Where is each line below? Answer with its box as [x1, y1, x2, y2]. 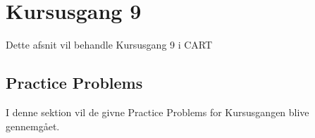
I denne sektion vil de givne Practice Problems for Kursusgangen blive [6, 104, 309, 119]
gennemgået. [6, 118, 60, 133]
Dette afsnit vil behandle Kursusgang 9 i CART [6, 37, 213, 52]
